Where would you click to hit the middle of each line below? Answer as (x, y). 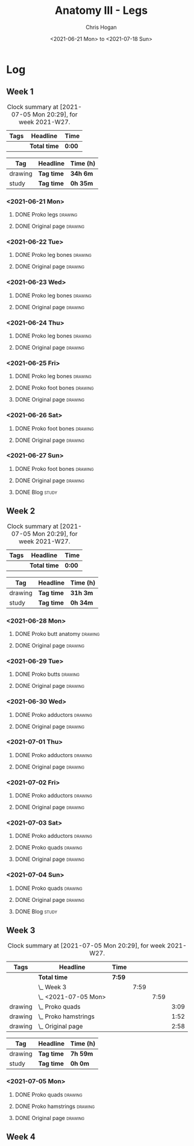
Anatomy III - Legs (101, 11)
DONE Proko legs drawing (46, 215)
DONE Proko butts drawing (47, 674)
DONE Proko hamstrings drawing (55, 1106)
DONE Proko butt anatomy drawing (57, 634)
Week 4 (21, 1137)
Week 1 (20, 92)
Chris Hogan (101, 27)
